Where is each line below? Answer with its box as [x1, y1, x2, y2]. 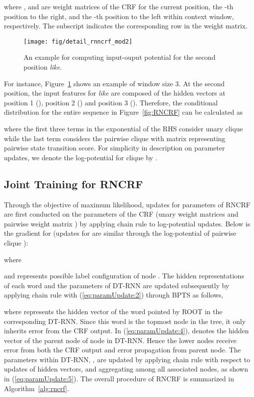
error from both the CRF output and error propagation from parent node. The [4, 345, 241, 355]
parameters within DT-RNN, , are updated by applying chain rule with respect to [4, 354, 251, 364]
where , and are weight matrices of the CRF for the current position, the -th [4, 1, 233, 11]
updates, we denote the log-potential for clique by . [4, 152, 157, 162]
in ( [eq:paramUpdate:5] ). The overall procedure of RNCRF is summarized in [4, 373, 234, 384]
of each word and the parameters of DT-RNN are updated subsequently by [4, 280, 229, 290]
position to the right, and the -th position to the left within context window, [4, 11, 234, 21]
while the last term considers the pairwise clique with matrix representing [4, 133, 226, 143]
